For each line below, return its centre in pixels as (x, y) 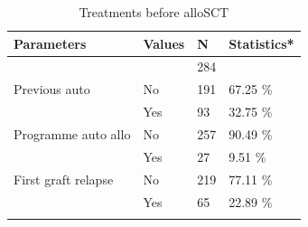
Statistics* (261, 43)
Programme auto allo (72, 133)
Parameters (50, 43)
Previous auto (52, 89)
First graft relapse (64, 179)
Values (164, 43)
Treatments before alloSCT (154, 12)
